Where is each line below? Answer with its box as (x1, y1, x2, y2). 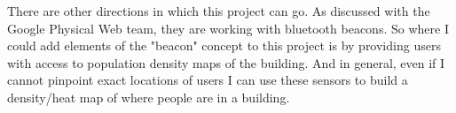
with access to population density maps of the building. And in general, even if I (7, 53, 445, 72)
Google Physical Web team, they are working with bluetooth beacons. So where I (7, 19, 449, 37)
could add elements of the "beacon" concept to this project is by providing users (7, 36, 441, 55)
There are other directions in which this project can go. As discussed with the (7, 2, 430, 19)
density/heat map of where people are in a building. (7, 87, 290, 106)
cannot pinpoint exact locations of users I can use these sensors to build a (7, 71, 408, 89)
